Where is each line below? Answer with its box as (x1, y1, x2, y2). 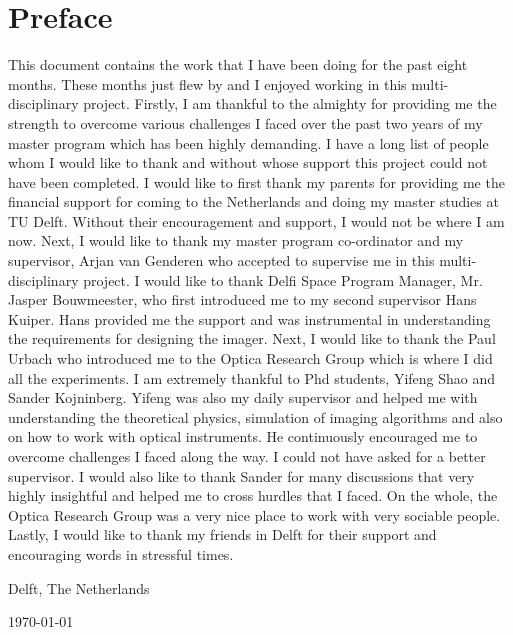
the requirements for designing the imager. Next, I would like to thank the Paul (8, 328, 496, 349)
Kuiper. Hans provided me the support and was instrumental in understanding (8, 308, 491, 329)
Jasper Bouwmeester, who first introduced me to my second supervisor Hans (8, 289, 477, 310)
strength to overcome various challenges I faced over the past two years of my (8, 112, 483, 133)
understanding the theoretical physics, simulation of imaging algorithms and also (8, 406, 503, 427)
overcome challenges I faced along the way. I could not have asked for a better (8, 446, 486, 466)
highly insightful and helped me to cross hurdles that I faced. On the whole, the (8, 485, 498, 506)
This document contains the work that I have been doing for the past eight (8, 54, 468, 75)
